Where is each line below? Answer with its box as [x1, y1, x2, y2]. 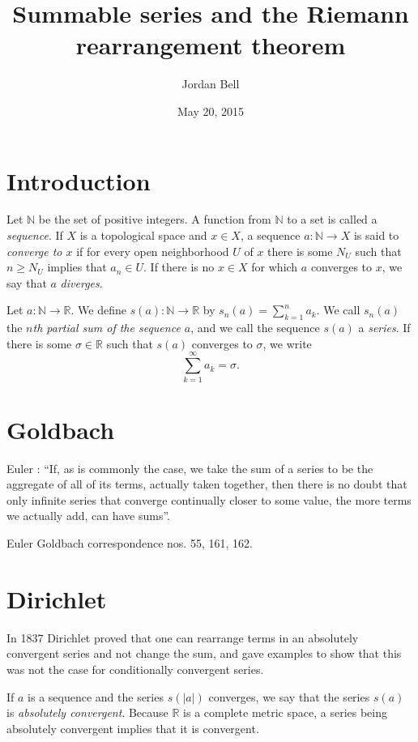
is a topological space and [79, 227, 207, 244]
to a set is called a [287, 211, 377, 228]
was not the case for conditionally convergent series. [6, 660, 264, 677]
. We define [70, 301, 126, 318]
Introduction [6, 164, 151, 197]
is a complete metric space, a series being [183, 704, 387, 721]
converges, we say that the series [208, 688, 370, 705]
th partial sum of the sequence [32, 319, 181, 336]
